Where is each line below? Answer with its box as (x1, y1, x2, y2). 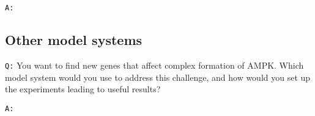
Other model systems (5, 30, 143, 49)
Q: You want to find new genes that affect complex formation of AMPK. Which (5, 58, 304, 71)
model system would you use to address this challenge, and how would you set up (5, 70, 311, 83)
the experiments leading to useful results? (5, 83, 161, 95)
